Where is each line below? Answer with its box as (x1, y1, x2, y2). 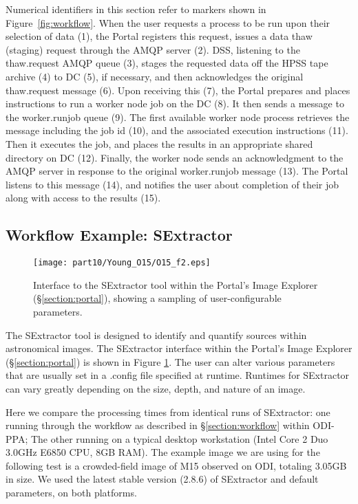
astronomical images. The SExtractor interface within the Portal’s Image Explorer (6, 341, 352, 355)
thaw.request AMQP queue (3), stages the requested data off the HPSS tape (6, 56, 328, 70)
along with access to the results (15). (6, 190, 161, 205)
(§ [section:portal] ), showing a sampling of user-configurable (33, 291, 282, 305)
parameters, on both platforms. (6, 485, 137, 500)
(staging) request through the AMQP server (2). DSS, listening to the (6, 42, 300, 56)
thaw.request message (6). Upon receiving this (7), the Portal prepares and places (6, 83, 350, 97)
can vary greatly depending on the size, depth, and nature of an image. (6, 381, 306, 395)
